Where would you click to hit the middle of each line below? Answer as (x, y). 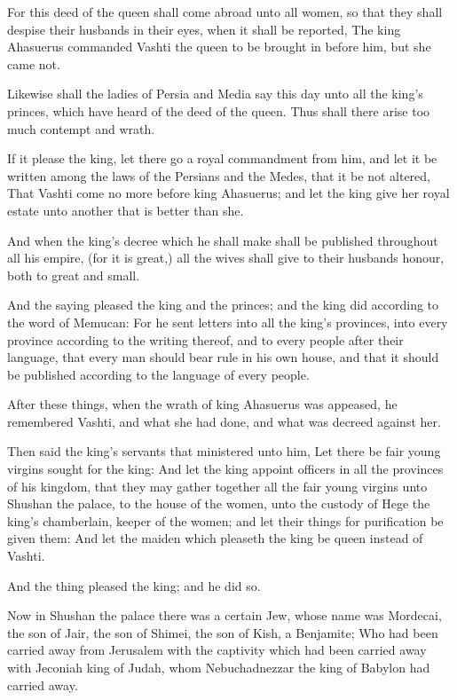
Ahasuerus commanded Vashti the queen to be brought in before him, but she (219, 47)
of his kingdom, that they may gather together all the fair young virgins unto (217, 486)
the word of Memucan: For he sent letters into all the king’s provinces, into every (228, 322)
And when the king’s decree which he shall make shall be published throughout (223, 240)
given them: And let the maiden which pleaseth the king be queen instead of (215, 538)
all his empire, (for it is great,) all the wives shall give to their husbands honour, (226, 258)
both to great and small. (74, 275)
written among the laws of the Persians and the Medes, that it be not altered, (219, 175)
